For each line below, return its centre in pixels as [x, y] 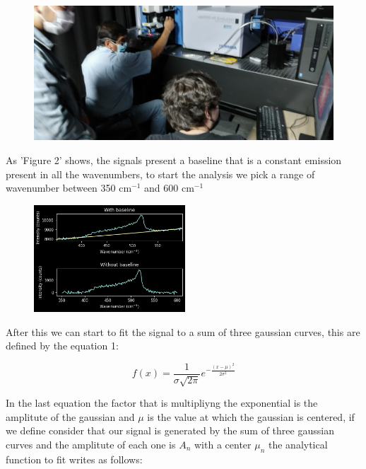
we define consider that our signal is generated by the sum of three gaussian [170, 430]
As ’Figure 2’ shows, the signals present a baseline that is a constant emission [174, 160]
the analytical [298, 445]
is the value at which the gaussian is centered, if [251, 416]
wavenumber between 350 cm [69, 188]
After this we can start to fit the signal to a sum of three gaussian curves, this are [183, 331]
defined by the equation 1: [62, 346]
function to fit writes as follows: [74, 459]
